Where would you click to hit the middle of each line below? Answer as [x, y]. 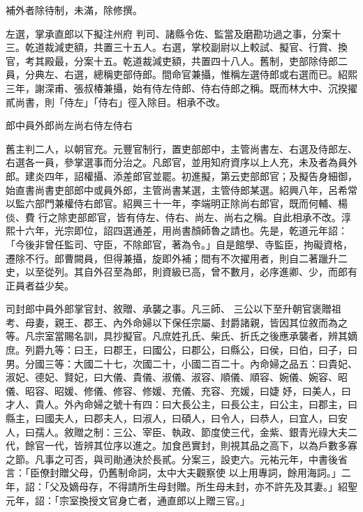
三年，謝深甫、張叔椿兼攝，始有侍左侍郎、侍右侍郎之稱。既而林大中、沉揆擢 [181, 88]
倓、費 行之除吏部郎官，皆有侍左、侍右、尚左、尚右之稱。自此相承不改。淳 [178, 217]
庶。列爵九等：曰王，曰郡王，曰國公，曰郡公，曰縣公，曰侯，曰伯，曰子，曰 [181, 350]
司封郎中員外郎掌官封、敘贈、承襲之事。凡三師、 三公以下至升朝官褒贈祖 [173, 309]
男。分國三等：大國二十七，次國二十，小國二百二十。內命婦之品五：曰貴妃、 [181, 363]
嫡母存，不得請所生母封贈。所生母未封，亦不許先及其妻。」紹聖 [213, 486]
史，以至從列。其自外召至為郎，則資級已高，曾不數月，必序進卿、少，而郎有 [181, 272]
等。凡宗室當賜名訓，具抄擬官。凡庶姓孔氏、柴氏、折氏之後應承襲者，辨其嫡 [181, 336]
